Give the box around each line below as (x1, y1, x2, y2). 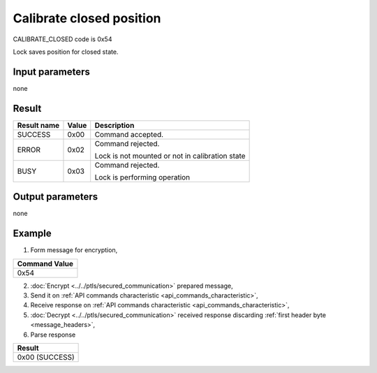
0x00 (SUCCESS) (17, 352, 75, 362)
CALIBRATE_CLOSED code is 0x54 (13, 35, 112, 43)
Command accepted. (94, 129, 164, 139)
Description (94, 120, 135, 130)
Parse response (30, 330, 76, 339)
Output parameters (13, 191, 98, 203)
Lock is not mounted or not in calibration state (94, 151, 246, 161)
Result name (17, 120, 60, 130)
